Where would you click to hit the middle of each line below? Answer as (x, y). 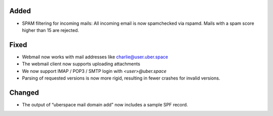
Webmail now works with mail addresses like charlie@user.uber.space (95, 57)
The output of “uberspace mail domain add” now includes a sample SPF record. (105, 104)
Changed (24, 92)
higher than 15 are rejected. (51, 30)
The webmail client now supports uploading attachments (81, 64)
